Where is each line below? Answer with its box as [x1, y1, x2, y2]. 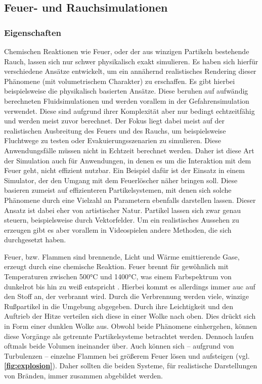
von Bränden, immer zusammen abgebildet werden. [4, 370, 163, 380]
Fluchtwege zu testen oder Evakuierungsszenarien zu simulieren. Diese [4, 135, 221, 146]
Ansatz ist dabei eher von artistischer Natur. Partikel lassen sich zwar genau [4, 204, 241, 215]
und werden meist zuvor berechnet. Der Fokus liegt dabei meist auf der [4, 115, 225, 126]
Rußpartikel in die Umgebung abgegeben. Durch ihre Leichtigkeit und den [4, 301, 234, 311]
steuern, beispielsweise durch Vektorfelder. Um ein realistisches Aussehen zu [4, 215, 239, 225]
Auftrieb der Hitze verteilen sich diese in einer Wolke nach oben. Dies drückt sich [4, 311, 256, 321]
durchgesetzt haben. [4, 234, 66, 245]
